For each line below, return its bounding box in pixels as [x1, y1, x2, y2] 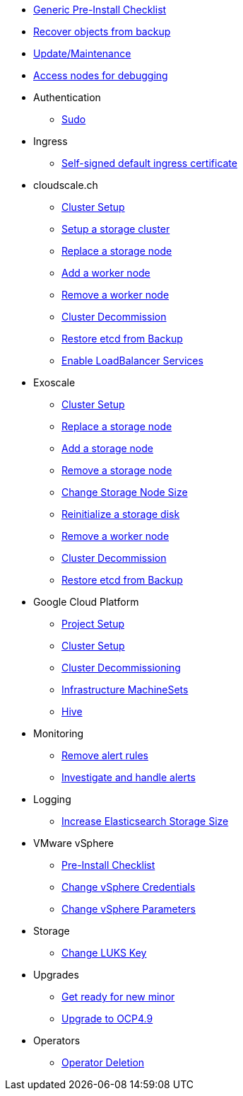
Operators [33, 1034, 81, 1046]
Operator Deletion [61, 1056, 145, 1068]
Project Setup [61, 618, 125, 630]
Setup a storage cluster [61, 223, 170, 235]
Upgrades [33, 969, 79, 981]
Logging [33, 793, 71, 805]
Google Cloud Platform [33, 596, 139, 608]
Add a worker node [61, 267, 150, 279]
